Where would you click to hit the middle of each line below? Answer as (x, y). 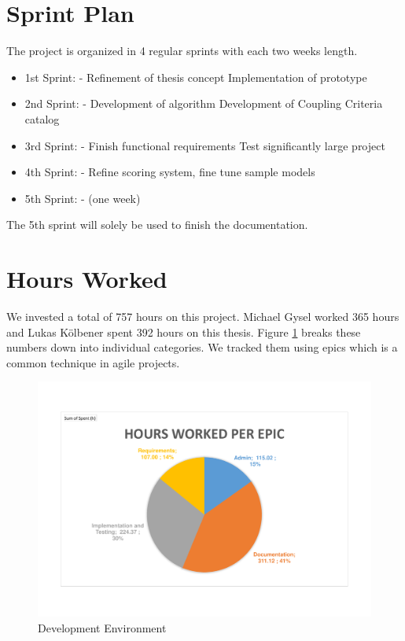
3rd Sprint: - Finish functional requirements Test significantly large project (205, 145)
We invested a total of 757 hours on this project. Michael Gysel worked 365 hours (203, 316)
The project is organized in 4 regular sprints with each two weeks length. (182, 51)
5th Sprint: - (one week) (83, 198)
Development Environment (102, 627)
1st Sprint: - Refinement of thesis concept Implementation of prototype (196, 77)
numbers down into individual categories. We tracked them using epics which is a (202, 347)
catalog (42, 118)
